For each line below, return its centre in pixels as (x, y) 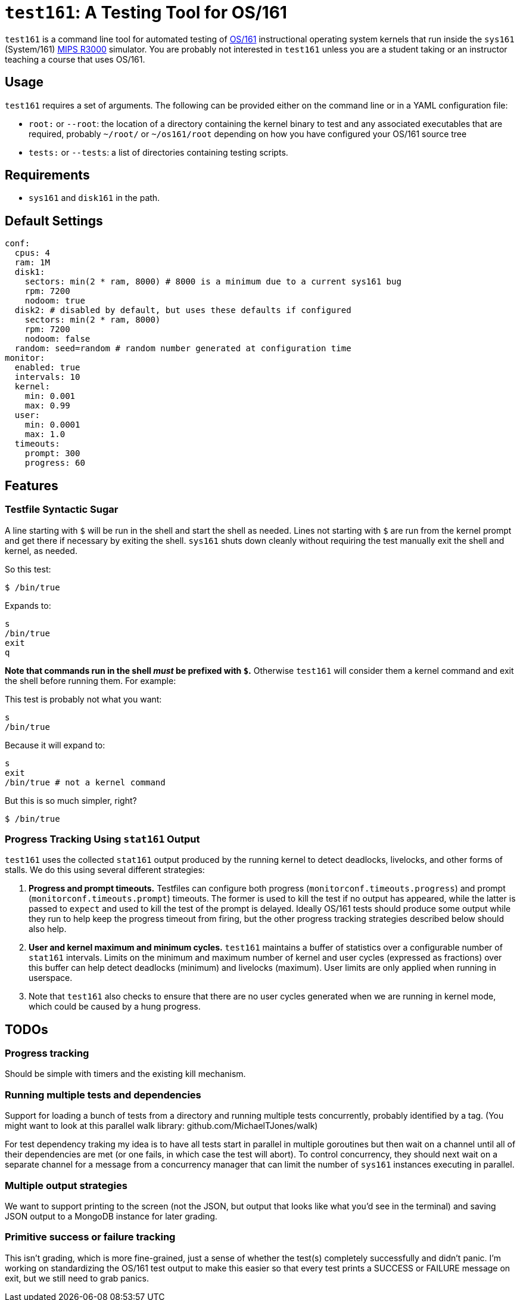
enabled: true (47, 368)
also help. (48, 929)
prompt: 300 (52, 454)
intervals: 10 (47, 377)
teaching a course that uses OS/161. (75, 59)
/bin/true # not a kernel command (85, 782)
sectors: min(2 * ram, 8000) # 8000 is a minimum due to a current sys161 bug (213, 282)
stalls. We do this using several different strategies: (105, 870)
